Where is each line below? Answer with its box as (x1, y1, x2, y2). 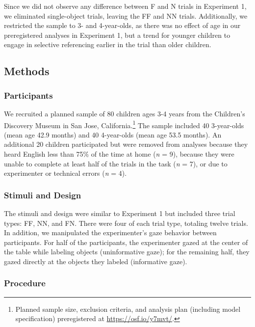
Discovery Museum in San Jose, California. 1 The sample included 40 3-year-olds (4, 118, 244, 130)
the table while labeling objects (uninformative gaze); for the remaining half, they (4, 246, 250, 257)
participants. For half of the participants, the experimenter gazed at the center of (4, 237, 248, 247)
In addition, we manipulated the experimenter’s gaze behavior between (4, 227, 217, 238)
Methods (4, 63, 50, 79)
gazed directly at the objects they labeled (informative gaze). (4, 256, 187, 266)
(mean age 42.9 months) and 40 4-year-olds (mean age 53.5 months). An (4, 129, 222, 139)
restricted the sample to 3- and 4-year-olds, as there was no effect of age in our (4, 20, 241, 30)
